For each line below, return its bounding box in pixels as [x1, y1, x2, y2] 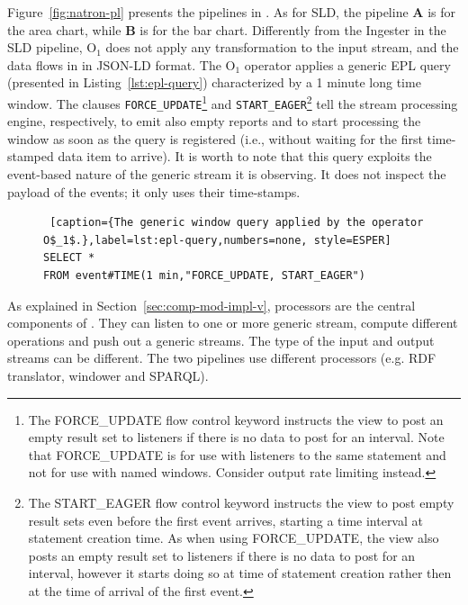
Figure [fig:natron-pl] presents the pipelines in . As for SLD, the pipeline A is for [7, 3, 455, 21]
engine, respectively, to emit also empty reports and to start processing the [7, 112, 421, 131]
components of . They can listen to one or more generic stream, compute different [7, 313, 458, 332]
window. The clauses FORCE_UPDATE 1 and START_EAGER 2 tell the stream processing [7, 91, 458, 113]
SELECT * [43, 251, 95, 265]
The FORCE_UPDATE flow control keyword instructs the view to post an [28, 410, 444, 429]
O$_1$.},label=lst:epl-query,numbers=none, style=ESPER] [43, 233, 391, 247]
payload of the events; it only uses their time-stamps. [7, 182, 301, 201]
